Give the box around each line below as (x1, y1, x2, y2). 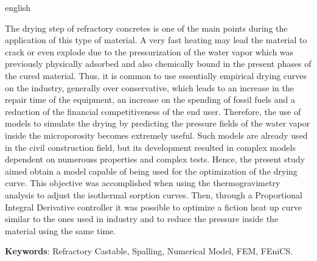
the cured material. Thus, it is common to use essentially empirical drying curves (5, 69, 307, 82)
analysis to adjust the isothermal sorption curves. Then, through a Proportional (5, 188, 303, 201)
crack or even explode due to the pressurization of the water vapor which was (5, 45, 294, 58)
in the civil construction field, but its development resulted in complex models (5, 141, 296, 153)
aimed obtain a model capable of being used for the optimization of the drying (5, 164, 298, 177)
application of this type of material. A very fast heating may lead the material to (5, 33, 307, 46)
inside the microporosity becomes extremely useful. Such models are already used (5, 128, 308, 141)
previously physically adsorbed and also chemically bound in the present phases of (5, 57, 312, 70)
